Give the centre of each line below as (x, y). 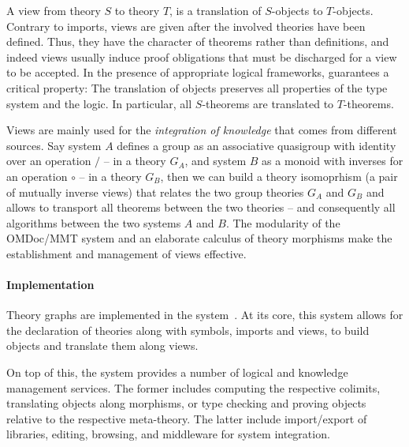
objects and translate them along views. (102, 346)
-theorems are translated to (268, 103)
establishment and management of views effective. (126, 253)
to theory (137, 10)
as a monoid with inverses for (333, 161)
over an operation (49, 161)
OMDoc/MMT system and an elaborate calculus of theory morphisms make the (199, 238)
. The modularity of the (283, 222)
